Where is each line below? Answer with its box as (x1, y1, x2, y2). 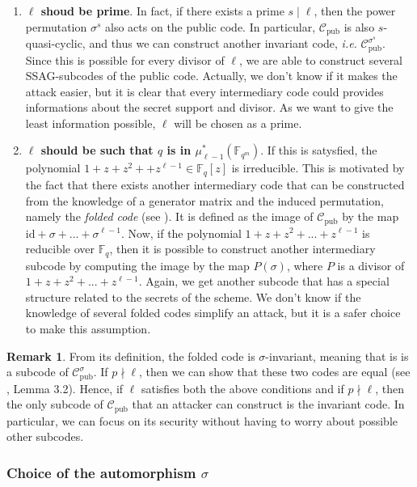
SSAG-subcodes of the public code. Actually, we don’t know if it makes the (25, 67, 398, 84)
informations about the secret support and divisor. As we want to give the (25, 99, 394, 116)
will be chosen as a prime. (174, 114, 302, 131)
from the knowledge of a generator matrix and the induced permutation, (25, 192, 384, 209)
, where (286, 256, 323, 273)
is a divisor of (337, 256, 405, 273)
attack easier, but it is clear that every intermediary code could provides (25, 83, 384, 100)
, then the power (314, 2, 396, 19)
